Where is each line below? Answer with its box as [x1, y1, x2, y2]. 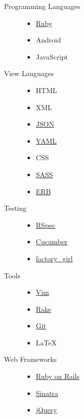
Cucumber [35, 236, 67, 247]
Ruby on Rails [35, 371, 79, 381]
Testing [4, 203, 26, 213]
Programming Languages [4, 1, 80, 11]
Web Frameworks [4, 354, 57, 364]
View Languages [4, 68, 54, 79]
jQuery [35, 404, 57, 415]
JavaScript [35, 51, 68, 62]
